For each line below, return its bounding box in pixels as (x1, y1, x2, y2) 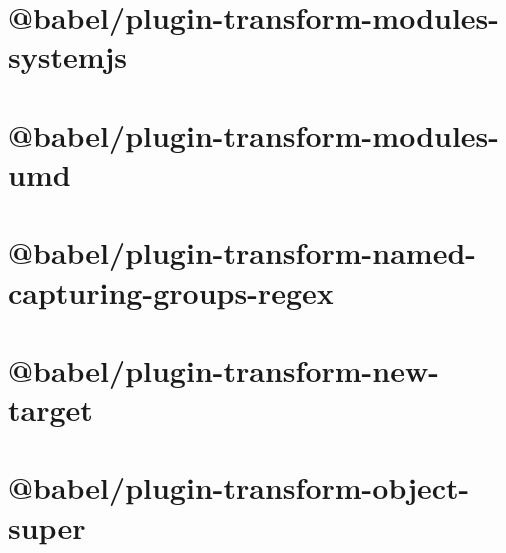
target (8, 389, 93, 430)
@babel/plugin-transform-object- (8, 467, 470, 508)
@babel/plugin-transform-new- (8, 349, 439, 390)
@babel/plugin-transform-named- (8, 232, 477, 273)
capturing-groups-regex (8, 271, 334, 312)
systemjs (8, 36, 128, 77)
